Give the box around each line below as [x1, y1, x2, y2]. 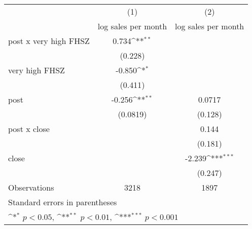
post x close [8, 123, 50, 134]
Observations [8, 181, 54, 193]
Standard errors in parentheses [8, 196, 117, 208]
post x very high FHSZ [8, 35, 90, 47]
